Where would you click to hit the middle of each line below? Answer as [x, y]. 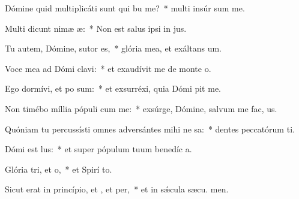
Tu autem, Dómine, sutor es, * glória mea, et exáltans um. [113, 48]
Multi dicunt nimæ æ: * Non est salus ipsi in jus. [96, 28]
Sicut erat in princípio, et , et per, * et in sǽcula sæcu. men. [117, 189]
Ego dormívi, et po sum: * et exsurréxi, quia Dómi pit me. [113, 88]
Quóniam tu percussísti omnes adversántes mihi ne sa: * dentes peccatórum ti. [150, 129]
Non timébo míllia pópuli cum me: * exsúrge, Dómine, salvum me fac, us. [141, 108]
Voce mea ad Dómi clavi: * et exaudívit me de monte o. [108, 68]
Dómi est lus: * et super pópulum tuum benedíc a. [98, 149]
